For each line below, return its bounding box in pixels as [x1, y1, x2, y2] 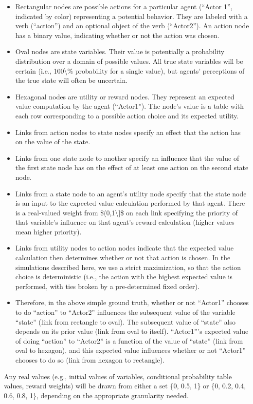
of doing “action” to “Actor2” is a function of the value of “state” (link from [15, 335, 243, 346]
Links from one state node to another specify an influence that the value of [15, 153, 239, 163]
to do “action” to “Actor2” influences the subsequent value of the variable [15, 307, 235, 317]
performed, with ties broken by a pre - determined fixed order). [15, 281, 199, 291]
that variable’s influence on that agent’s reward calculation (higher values [15, 217, 235, 227]
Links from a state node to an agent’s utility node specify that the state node [15, 188, 247, 198]
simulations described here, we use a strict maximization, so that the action [15, 262, 241, 272]
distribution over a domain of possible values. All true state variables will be [15, 56, 243, 66]
